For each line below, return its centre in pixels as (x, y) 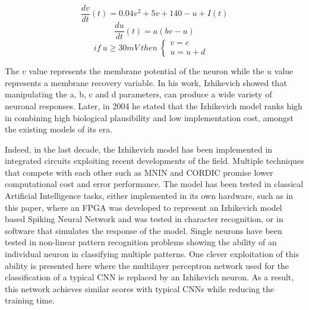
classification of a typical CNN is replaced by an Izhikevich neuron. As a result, (149, 277)
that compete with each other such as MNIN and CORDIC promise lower (139, 172)
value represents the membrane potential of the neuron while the (146, 71)
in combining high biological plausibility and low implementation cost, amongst (149, 117)
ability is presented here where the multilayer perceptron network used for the (147, 265)
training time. (30, 300)
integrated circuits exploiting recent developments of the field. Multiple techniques (154, 161)
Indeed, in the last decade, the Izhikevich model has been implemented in (139, 149)
